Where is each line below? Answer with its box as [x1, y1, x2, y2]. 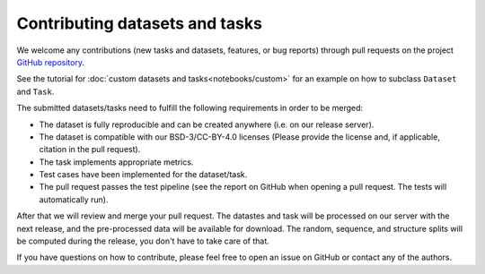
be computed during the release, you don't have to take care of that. [16, 235, 269, 246]
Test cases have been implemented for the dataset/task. [39, 169, 248, 180]
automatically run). [39, 193, 109, 205]
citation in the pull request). [39, 144, 141, 155]
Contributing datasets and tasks [16, 13, 262, 33]
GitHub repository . [16, 56, 85, 67]
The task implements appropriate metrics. [39, 157, 194, 167]
